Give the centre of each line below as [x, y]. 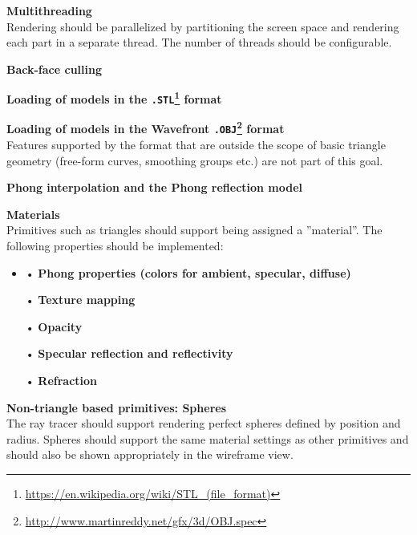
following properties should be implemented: [115, 245]
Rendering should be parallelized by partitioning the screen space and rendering [203, 26]
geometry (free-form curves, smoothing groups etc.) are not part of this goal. [195, 160]
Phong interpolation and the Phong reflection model [155, 187]
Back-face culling [54, 69]
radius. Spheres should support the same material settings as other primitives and [208, 438]
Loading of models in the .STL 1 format [114, 98]
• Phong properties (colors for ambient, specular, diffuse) [188, 272]
